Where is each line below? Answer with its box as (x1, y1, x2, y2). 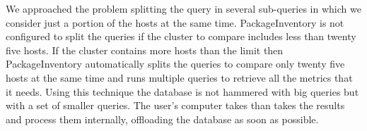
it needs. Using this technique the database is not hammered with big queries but (6, 84, 359, 99)
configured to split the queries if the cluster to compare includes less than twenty (6, 29, 356, 44)
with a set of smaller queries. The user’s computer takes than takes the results (6, 98, 345, 113)
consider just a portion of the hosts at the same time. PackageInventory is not (6, 15, 344, 30)
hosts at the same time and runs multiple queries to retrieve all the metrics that (6, 70, 353, 85)
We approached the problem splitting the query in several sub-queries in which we (6, 1, 361, 15)
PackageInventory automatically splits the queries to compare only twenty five (6, 56, 345, 71)
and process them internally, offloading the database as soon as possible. (6, 111, 319, 126)
